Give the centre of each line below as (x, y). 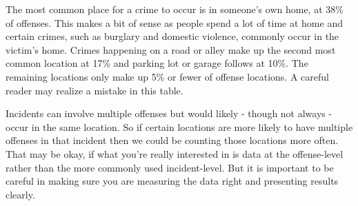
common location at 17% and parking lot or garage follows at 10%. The (157, 63)
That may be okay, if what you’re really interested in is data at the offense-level (175, 153)
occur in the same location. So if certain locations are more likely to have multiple (179, 126)
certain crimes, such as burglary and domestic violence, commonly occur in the (172, 36)
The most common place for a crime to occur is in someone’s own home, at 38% (175, 9)
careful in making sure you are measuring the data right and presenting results (172, 181)
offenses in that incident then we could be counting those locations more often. (172, 140)
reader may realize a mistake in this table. (95, 90)
